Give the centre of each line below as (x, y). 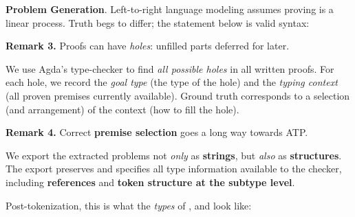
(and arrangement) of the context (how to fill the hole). (122, 109)
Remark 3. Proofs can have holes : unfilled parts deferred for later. (148, 46)
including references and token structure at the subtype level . (150, 182)
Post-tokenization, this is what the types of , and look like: (129, 205)
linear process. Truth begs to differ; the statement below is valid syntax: (158, 22)
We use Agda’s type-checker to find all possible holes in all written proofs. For (170, 68)
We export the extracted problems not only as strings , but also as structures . (174, 155)
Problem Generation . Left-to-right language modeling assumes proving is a (170, 9)
